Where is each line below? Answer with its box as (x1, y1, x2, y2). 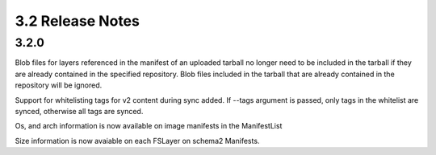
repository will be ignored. (15, 80, 103, 90)
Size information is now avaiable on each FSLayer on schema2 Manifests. (15, 136, 260, 145)
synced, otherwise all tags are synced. (15, 106, 144, 116)
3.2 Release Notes (15, 12, 140, 30)
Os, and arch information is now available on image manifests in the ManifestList (15, 121, 283, 131)
